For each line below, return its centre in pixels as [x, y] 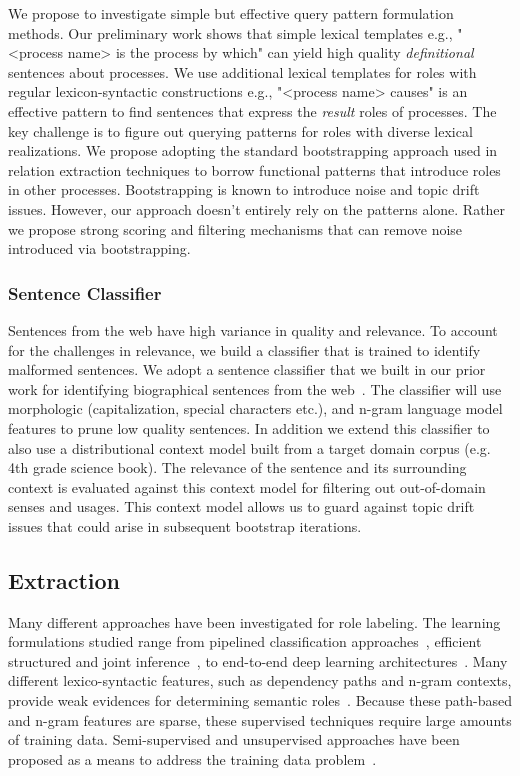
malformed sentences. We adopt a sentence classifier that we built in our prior [247, 369]
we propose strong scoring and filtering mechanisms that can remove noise [235, 228]
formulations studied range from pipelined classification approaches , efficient [245, 641]
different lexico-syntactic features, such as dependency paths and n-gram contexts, [260, 680]
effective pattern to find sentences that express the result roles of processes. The [252, 110]
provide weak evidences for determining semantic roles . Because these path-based [260, 700]
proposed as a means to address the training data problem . [192, 758]
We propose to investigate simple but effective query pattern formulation [231, 13]
